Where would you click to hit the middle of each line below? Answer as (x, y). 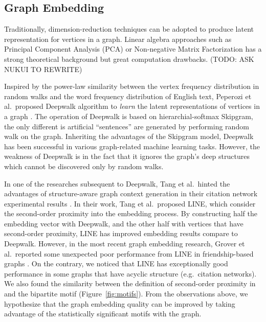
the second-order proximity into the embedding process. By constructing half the (131, 213)
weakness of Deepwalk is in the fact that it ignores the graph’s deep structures (127, 156)
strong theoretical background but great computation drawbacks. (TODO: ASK (129, 59)
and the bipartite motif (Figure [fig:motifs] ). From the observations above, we (126, 294)
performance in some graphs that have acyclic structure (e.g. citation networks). (130, 273)
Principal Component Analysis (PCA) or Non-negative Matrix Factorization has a (133, 49)
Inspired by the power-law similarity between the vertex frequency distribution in (132, 86)
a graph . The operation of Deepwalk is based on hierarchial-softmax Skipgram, (129, 116)
